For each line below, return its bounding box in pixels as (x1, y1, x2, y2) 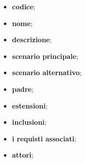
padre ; (12, 83, 34, 94)
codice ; (12, 1, 36, 11)
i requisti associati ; (12, 133, 77, 143)
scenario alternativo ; (12, 67, 82, 78)
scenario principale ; (12, 51, 79, 61)
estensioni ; (12, 100, 48, 110)
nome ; (12, 18, 33, 28)
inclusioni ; (12, 117, 46, 127)
